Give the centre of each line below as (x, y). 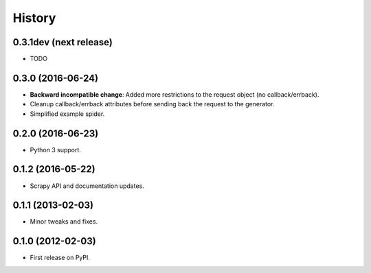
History (34, 18)
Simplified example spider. (67, 114)
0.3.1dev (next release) (63, 42)
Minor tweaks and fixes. (64, 222)
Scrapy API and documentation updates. (87, 186)
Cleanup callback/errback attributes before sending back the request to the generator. (152, 104)
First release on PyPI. (60, 258)
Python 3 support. (56, 150)
